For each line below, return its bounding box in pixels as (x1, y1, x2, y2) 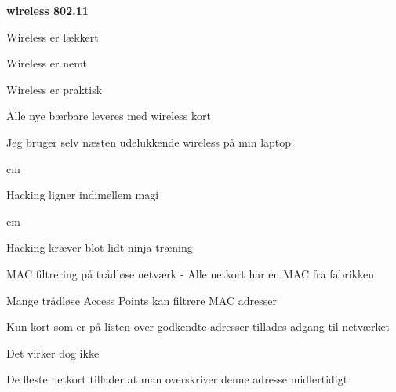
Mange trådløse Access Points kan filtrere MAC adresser (6, 292, 277, 308)
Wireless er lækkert (6, 28, 99, 45)
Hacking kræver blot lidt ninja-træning (6, 239, 193, 256)
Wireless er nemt (6, 55, 87, 71)
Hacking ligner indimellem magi (6, 187, 159, 203)
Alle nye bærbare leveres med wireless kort (6, 107, 211, 124)
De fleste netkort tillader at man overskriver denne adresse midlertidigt (6, 371, 348, 387)
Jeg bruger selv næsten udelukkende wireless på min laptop (6, 133, 292, 150)
